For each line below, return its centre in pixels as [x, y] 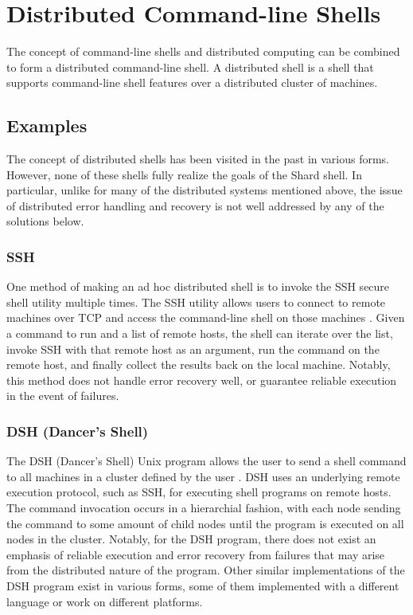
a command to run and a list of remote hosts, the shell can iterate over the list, [200, 333]
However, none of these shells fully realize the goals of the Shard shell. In [184, 174]
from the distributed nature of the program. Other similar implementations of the [206, 570]
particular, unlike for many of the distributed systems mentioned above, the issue [205, 190]
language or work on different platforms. [105, 601]
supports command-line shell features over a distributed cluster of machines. [192, 82]
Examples [47, 125]
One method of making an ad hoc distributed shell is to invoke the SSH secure [198, 286]
